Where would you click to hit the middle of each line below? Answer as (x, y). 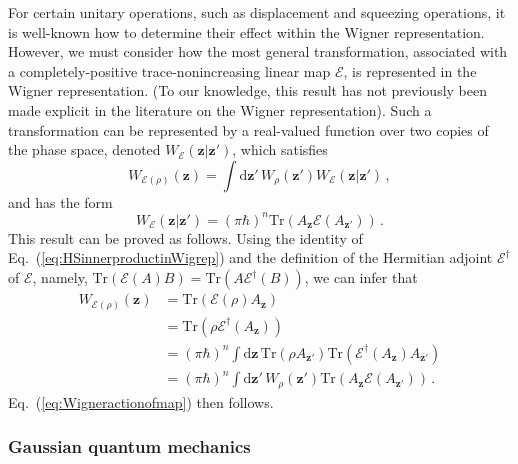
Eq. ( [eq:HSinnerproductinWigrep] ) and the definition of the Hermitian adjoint (250, 257)
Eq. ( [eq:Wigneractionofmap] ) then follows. (141, 401)
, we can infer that (361, 277)
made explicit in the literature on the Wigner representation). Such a (220, 109)
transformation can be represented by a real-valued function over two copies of (248, 129)
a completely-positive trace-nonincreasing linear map (169, 70)
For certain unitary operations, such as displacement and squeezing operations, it (257, 12)
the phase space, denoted (84, 149)
